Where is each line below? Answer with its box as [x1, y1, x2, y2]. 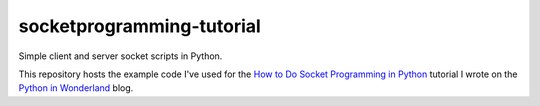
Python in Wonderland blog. [18, 82, 134, 94]
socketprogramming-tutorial [18, 15, 262, 37]
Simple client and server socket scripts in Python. [18, 50, 223, 62]
